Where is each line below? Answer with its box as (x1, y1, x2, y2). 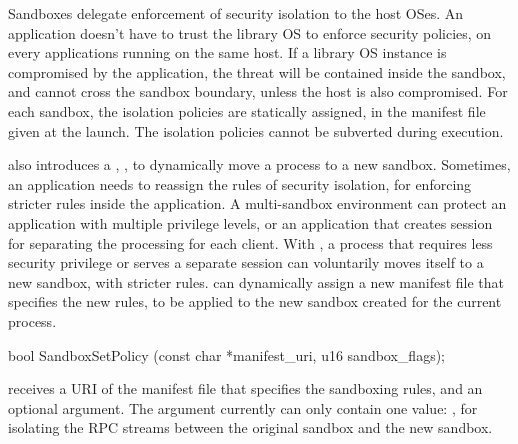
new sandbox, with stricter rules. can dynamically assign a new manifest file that (8, 271, 505, 292)
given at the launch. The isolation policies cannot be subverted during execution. (8, 120, 504, 141)
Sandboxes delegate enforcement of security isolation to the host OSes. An (8, 3, 464, 23)
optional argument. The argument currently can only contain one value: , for (8, 397, 478, 418)
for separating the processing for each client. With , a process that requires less (8, 232, 493, 253)
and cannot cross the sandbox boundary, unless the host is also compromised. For (8, 81, 508, 102)
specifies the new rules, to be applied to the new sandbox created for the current (8, 291, 502, 312)
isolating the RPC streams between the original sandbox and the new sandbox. (8, 417, 493, 438)
